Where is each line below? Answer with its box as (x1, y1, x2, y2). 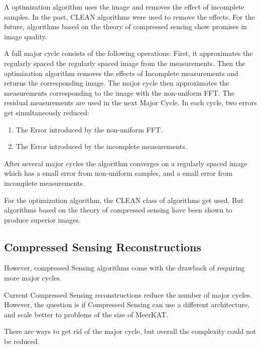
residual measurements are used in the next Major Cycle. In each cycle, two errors (4, 97, 257, 108)
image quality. (4, 31, 47, 41)
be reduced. (4, 336, 40, 346)
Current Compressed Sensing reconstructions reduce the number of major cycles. (4, 289, 252, 300)
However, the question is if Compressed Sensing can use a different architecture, (4, 299, 250, 310)
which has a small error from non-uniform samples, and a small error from (4, 168, 232, 178)
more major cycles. (4, 272, 62, 283)
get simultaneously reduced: (4, 107, 89, 117)
